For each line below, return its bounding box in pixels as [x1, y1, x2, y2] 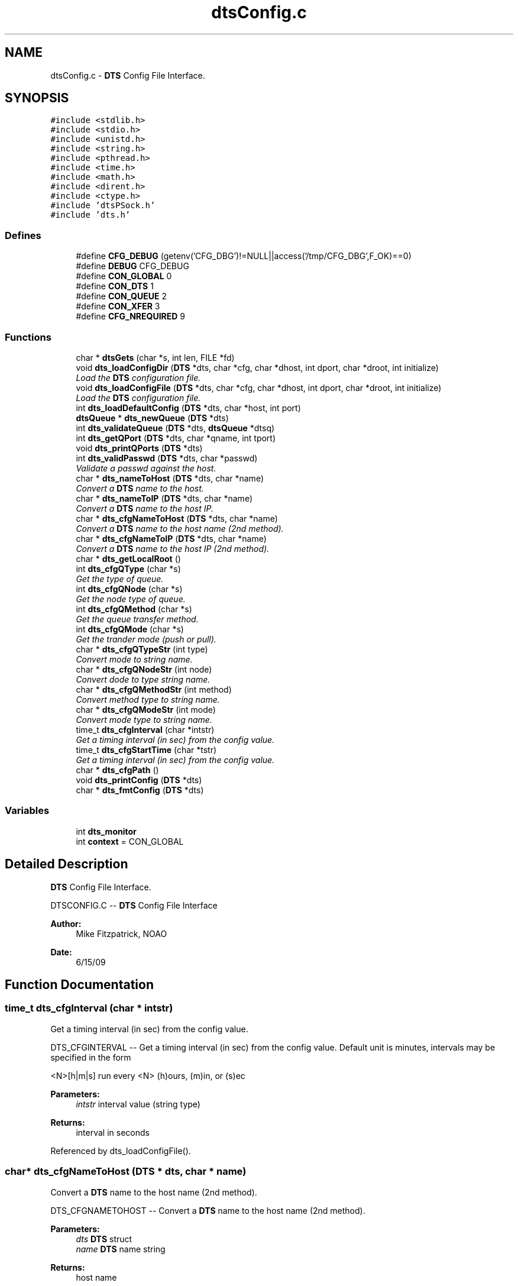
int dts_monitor [76, 826, 137, 836]
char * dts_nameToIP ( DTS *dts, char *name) [76, 493, 252, 503]
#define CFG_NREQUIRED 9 [76, 311, 186, 322]
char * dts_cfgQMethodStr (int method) [76, 684, 232, 694]
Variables [5, 804, 50, 817]
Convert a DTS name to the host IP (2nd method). [76, 543, 270, 554]
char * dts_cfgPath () [76, 764, 159, 775]
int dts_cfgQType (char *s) [76, 563, 181, 574]
